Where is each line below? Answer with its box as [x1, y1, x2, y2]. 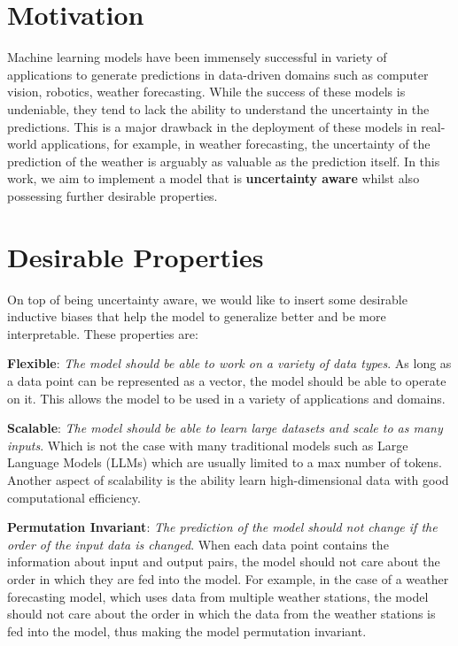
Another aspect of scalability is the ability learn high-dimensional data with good [7, 470, 449, 488]
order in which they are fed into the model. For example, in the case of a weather [7, 569, 449, 588]
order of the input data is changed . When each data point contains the [7, 534, 389, 553]
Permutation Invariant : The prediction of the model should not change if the [7, 518, 438, 536]
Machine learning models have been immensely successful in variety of [7, 48, 387, 66]
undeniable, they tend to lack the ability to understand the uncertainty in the [7, 99, 430, 118]
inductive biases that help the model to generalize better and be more [7, 307, 386, 326]
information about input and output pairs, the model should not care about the [7, 552, 440, 571]
